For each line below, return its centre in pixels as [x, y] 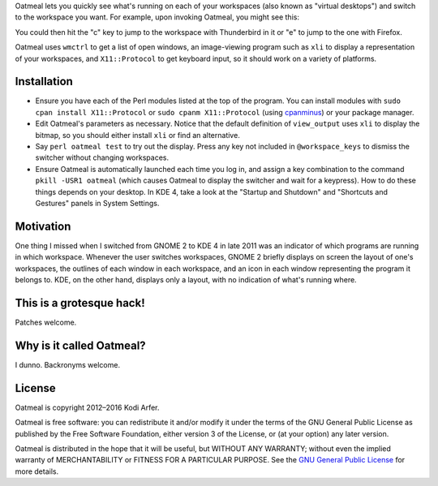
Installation [44, 82]
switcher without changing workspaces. [102, 157]
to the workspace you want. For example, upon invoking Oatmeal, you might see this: [157, 17]
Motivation [43, 226]
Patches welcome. [46, 322]
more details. [37, 471]
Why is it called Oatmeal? [80, 345]
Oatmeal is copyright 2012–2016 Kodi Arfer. [87, 407]
